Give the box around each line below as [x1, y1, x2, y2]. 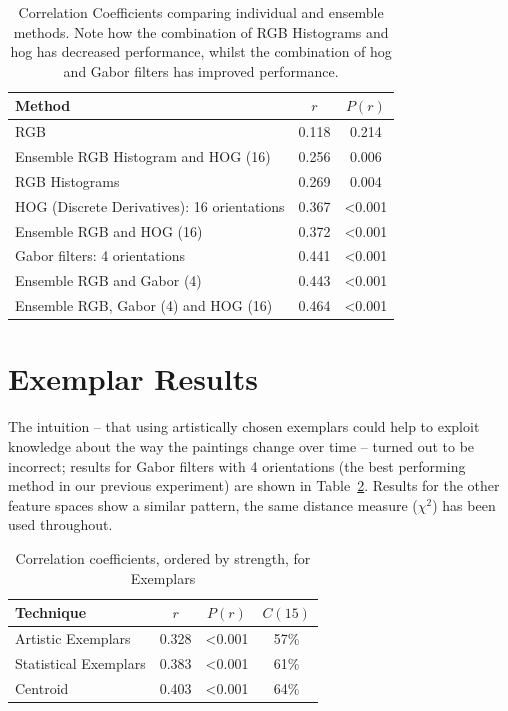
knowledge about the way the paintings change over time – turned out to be [8, 435, 475, 456]
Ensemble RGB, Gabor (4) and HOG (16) [15, 295, 273, 316]
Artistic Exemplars [15, 627, 131, 648]
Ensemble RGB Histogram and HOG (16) [15, 146, 271, 167]
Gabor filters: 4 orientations [15, 245, 185, 266]
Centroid [15, 677, 69, 698]
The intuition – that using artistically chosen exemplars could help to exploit [8, 416, 480, 437]
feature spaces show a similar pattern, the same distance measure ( [8, 494, 418, 515]
